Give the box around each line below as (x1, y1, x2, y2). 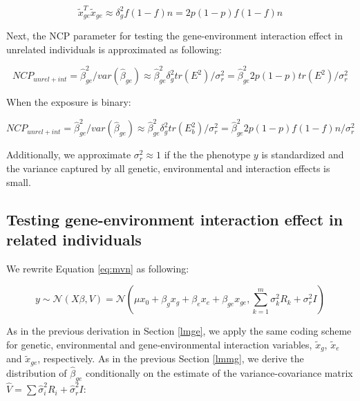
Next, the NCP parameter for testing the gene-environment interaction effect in (6, 28, 343, 43)
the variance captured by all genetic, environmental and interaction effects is (6, 160, 330, 175)
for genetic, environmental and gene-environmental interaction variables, (6, 337, 312, 351)
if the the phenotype (164, 147, 251, 162)
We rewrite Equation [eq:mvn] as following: (6, 261, 189, 275)
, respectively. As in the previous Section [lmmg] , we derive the (37, 351, 304, 366)
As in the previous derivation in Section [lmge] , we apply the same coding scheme (6, 324, 352, 338)
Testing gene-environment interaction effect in (6, 208, 343, 230)
